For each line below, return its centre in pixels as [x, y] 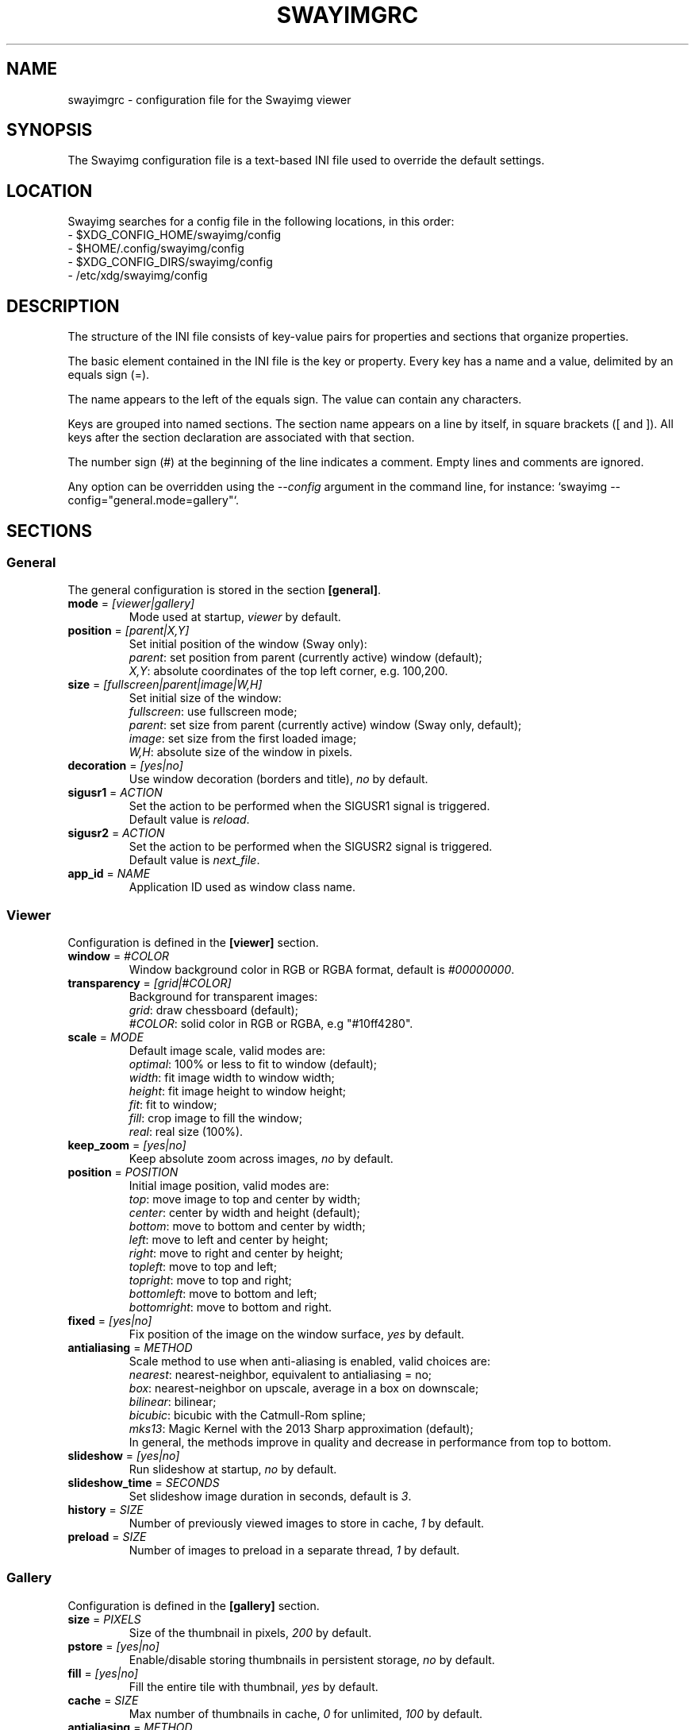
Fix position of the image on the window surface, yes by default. [297, 1334]
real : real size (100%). [186, 1132]
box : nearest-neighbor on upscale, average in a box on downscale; [304, 1388]
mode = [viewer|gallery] [131, 604]
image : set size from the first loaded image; [243, 739]
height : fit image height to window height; [237, 1091]
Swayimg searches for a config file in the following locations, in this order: [261, 222]
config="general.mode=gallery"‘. [153, 500]
